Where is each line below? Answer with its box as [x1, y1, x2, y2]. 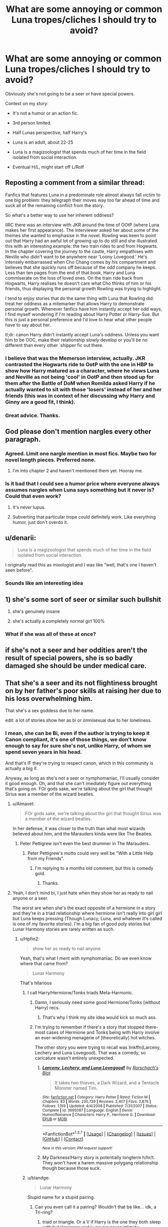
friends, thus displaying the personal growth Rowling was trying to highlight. [5, 285, 162, 291]
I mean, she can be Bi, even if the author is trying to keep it [5, 730, 150, 737]
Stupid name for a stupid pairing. [27, 1194, 95, 1200]
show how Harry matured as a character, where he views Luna [5, 367, 159, 374]
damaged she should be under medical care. [5, 662, 147, 670]
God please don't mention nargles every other [5, 427, 151, 436]
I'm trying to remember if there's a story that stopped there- [34, 1024, 158, 1030]
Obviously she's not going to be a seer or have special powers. [5, 91, 135, 97]
